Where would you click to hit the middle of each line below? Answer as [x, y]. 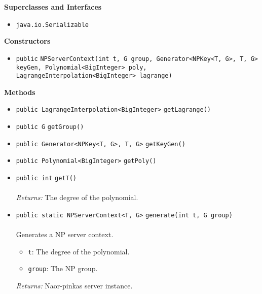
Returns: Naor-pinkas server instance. [74, 286]
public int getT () [46, 178]
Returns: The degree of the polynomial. [77, 197]
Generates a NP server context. [65, 234]
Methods [20, 92]
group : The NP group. [63, 268]
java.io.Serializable [52, 25]
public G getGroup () [50, 127]
